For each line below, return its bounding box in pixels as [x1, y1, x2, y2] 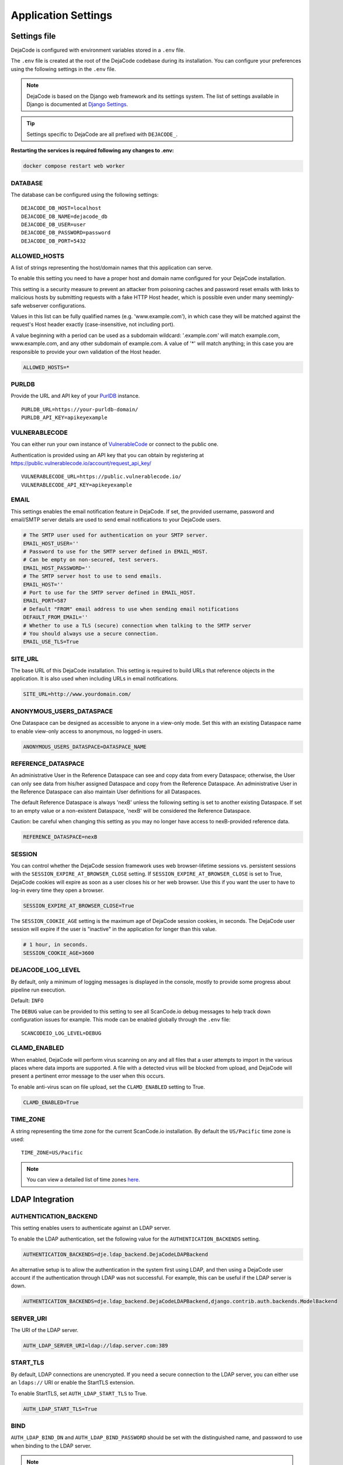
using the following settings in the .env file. [11, 65, 116, 73]
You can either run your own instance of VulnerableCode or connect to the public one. [11, 441, 219, 448]
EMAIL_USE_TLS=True [23, 639, 79, 645]
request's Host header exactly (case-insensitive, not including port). [11, 321, 175, 328]
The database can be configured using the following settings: [11, 191, 159, 198]
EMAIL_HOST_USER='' [23, 540, 79, 547]
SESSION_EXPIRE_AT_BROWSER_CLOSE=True [23, 902, 134, 909]
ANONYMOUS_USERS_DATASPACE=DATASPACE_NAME [23, 743, 147, 750]
